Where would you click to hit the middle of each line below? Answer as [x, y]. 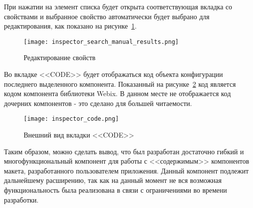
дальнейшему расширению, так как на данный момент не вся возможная [113, 180]
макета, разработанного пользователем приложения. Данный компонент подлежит [126, 170]
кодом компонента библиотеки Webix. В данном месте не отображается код [117, 93]
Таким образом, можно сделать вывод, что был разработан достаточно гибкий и [124, 151]
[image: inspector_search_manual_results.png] [101, 42]
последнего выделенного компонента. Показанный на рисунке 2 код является [120, 84]
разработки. [21, 199]
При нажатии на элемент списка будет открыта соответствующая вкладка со [118, 6]
